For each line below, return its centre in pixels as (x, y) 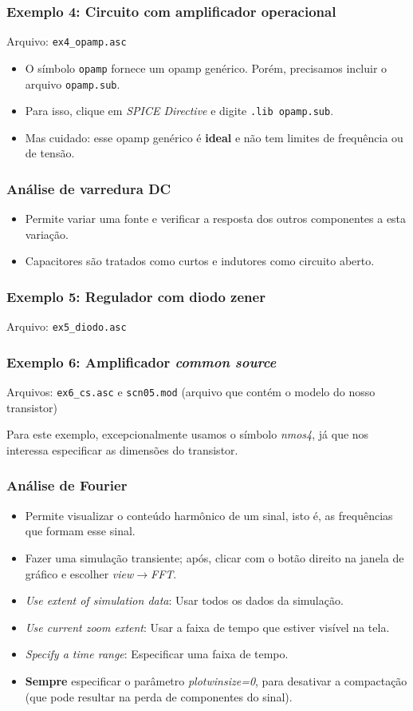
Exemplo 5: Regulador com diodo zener (136, 296)
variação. (47, 234)
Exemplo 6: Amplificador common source (142, 361)
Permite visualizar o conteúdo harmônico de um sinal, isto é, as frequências (209, 515)
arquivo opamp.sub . (73, 83)
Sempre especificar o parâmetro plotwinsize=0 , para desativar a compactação (216, 680)
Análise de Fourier (67, 485)
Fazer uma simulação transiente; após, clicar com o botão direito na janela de (214, 557)
